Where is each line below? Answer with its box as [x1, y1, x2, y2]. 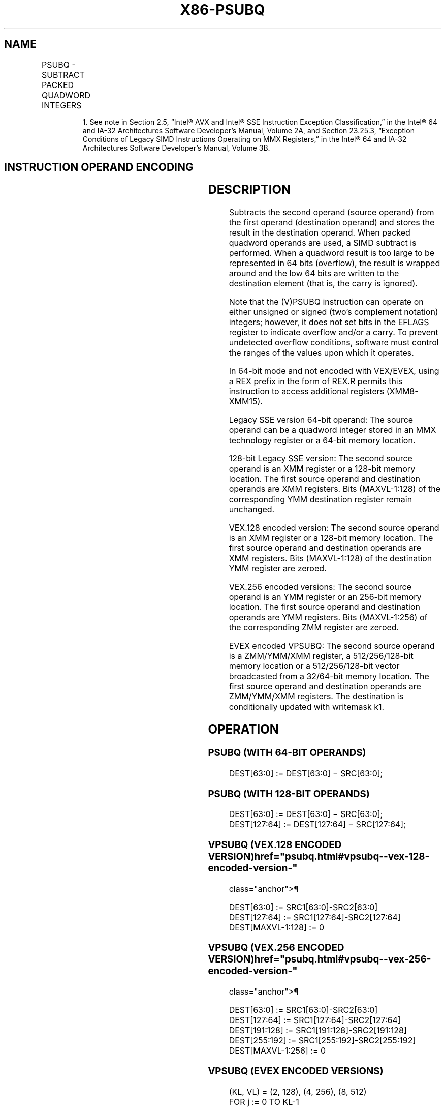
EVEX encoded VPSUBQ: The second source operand [229, 640, 435, 651]
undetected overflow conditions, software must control [229, 337, 439, 348]
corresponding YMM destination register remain [229, 494, 412, 505]
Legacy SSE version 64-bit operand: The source [229, 415, 414, 425]
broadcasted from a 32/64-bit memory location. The [229, 671, 429, 682]
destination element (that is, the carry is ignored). [229, 278, 418, 289]
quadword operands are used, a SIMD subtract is [229, 238, 417, 248]
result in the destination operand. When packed [229, 227, 410, 238]
